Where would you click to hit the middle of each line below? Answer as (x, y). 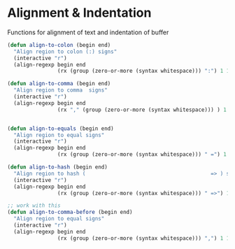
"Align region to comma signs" (61, 90)
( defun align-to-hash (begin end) (58, 167)
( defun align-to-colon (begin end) (59, 45)
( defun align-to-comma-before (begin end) (70, 212)
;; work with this (34, 206)
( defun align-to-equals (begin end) (60, 128)
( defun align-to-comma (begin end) (59, 84)
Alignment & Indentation (79, 13)
